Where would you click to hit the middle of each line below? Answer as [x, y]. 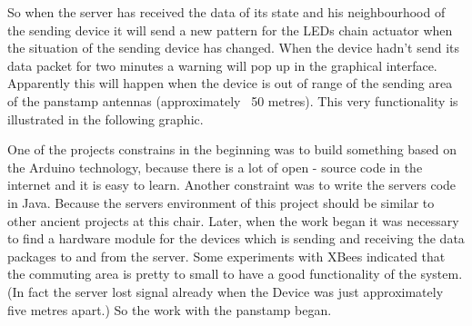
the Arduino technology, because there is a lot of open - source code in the [215, 167]
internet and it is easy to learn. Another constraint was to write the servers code [232, 185]
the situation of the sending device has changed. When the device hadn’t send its [233, 48]
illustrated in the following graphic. [105, 119]
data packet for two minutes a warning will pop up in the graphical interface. [222, 65]
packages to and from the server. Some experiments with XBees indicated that [226, 256]
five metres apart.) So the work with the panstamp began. [170, 309]
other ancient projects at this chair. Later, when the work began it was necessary [233, 220]
